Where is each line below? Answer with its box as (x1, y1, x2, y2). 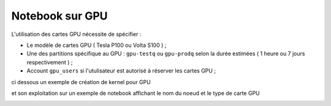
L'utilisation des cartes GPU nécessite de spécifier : (11, 30, 142, 38)
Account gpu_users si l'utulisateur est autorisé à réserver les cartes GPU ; (26, 67, 216, 74)
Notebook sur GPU (11, 9, 108, 23)
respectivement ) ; (26, 58, 73, 66)
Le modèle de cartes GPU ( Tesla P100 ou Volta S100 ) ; (26, 41, 167, 49)
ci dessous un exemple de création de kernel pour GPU (11, 78, 151, 85)
